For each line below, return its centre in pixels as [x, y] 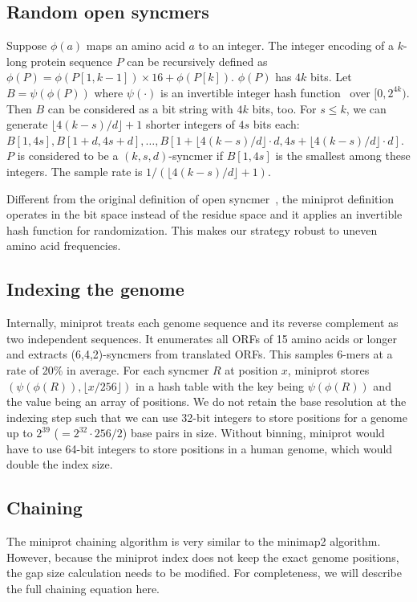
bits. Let [331, 77]
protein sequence [71, 61]
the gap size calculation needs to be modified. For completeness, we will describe [204, 573]
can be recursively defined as [197, 61]
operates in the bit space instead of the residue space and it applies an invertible [204, 214]
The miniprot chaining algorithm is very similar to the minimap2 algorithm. [194, 541]
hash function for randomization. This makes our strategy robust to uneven [192, 229]
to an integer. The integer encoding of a [296, 45]
